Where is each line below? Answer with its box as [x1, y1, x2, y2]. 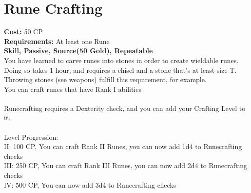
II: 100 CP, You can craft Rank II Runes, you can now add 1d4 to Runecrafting [4, 141, 242, 151]
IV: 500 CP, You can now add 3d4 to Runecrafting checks [4, 179, 176, 190]
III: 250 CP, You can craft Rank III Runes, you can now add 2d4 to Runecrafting [4, 160, 248, 171]
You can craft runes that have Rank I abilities [4, 84, 141, 94]
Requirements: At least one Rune [4, 36, 110, 46]
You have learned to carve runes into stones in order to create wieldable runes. [4, 55, 239, 65]
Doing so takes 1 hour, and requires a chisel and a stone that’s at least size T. [4, 64, 237, 75]
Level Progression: [4, 131, 58, 142]
